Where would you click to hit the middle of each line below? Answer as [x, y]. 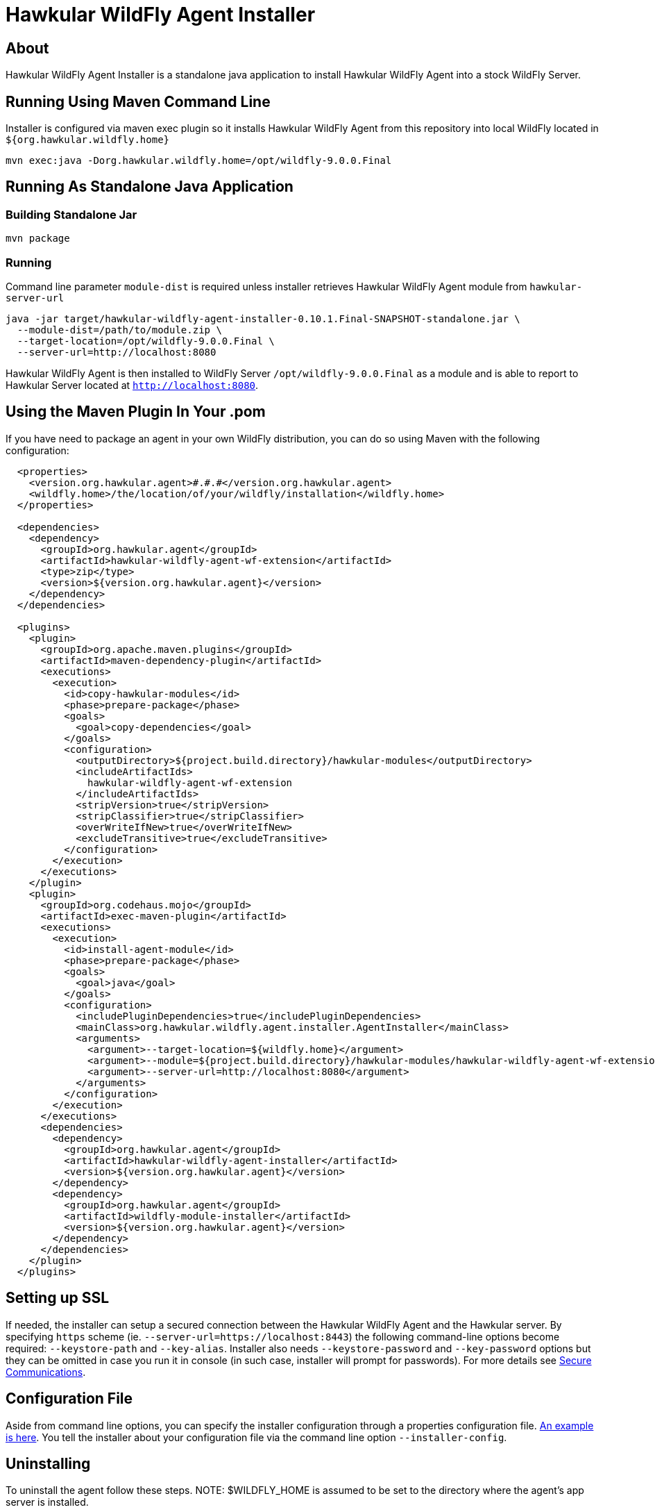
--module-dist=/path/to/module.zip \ [119, 330]
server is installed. [47, 1502]
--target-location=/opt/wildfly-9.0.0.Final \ [146, 341]
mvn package [38, 239]
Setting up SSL [58, 1298]
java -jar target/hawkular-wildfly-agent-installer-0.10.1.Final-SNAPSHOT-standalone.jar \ [263, 318]
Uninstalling [48, 1463]
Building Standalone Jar [71, 214]
